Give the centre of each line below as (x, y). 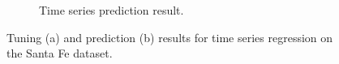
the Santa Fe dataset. (60, 53)
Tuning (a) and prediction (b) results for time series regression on (170, 37)
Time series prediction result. (112, 10)
